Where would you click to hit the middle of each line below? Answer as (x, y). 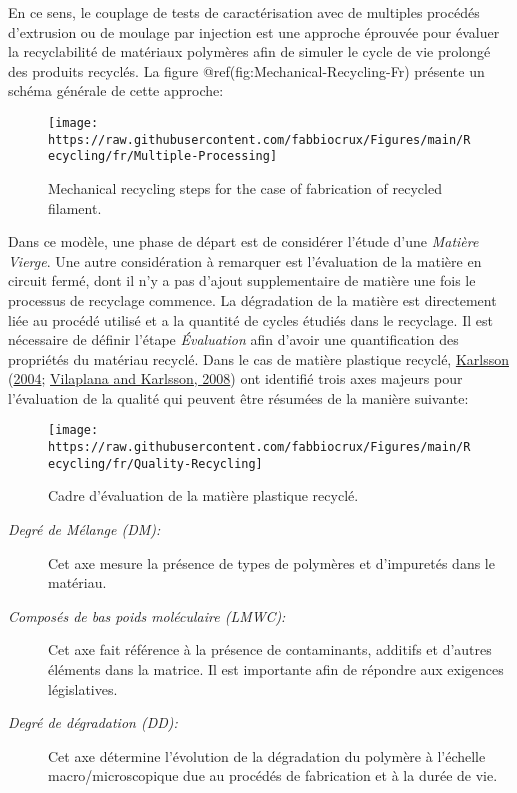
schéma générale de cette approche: (116, 90)
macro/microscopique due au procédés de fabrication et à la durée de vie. (273, 775)
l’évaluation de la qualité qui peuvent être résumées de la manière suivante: (238, 397)
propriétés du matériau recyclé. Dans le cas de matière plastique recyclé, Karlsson (258, 358)
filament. (75, 207)
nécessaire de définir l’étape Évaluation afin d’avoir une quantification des (233, 339)
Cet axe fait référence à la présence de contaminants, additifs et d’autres (270, 649)
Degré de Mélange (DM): (84, 529)
